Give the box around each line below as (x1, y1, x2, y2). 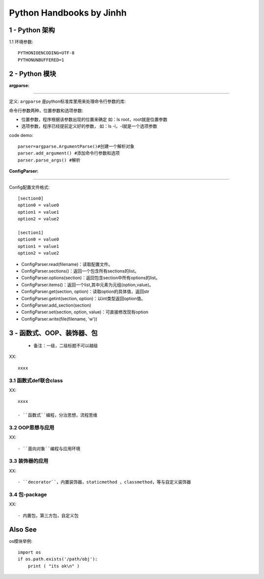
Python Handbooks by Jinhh (9, 7, 127, 18)
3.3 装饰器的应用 (9, 458, 48, 465)
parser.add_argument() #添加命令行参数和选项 (18, 151, 120, 156)
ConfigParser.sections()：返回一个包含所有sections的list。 (21, 268, 139, 274)
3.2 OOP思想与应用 (9, 424, 55, 431)
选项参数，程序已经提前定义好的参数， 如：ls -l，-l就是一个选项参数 (21, 123, 157, 129)
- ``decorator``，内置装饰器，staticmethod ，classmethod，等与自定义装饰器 (18, 479, 191, 485)
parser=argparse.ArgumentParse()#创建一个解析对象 (18, 144, 134, 149)
